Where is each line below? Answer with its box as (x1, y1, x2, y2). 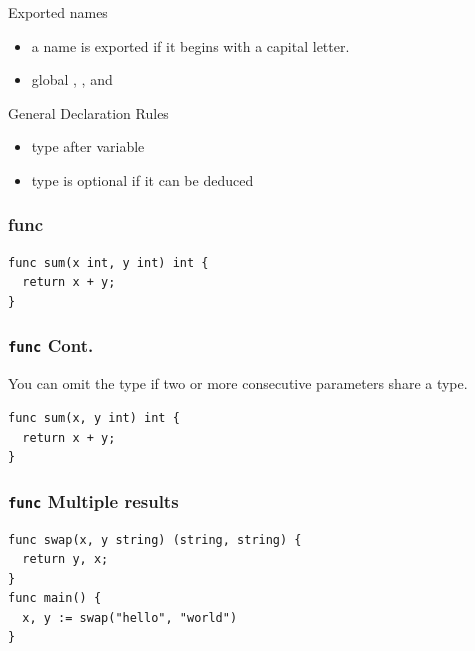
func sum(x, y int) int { (8, 410, 180, 425)
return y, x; (22, 552, 109, 567)
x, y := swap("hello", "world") (22, 610, 238, 625)
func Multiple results (8, 488, 179, 513)
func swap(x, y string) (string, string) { (8, 532, 302, 547)
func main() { (8, 591, 102, 606)
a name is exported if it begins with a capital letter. (31, 35, 350, 56)
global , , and (31, 69, 113, 90)
